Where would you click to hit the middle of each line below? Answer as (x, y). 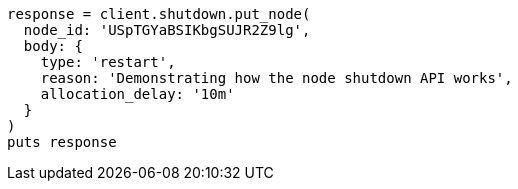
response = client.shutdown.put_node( (159, 14)
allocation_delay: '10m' (137, 94)
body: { (53, 46)
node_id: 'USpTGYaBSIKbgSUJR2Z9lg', (167, 30)
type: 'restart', (108, 62)
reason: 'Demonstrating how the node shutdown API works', (276, 78)
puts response (62, 142)
